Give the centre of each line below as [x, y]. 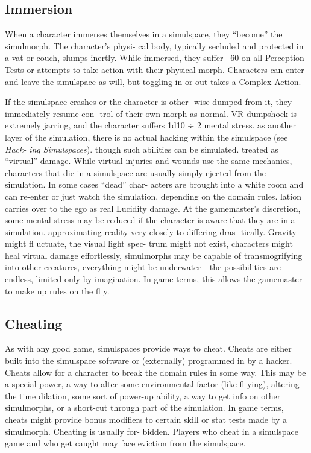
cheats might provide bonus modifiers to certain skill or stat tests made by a [146, 420]
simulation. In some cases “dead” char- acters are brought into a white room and [154, 184]
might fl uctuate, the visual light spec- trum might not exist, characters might [149, 243]
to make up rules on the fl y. [57, 290]
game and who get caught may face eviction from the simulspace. [125, 443]
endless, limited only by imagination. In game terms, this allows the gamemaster [154, 279]
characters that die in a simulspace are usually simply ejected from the [135, 172]
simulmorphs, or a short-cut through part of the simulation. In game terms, [144, 407]
